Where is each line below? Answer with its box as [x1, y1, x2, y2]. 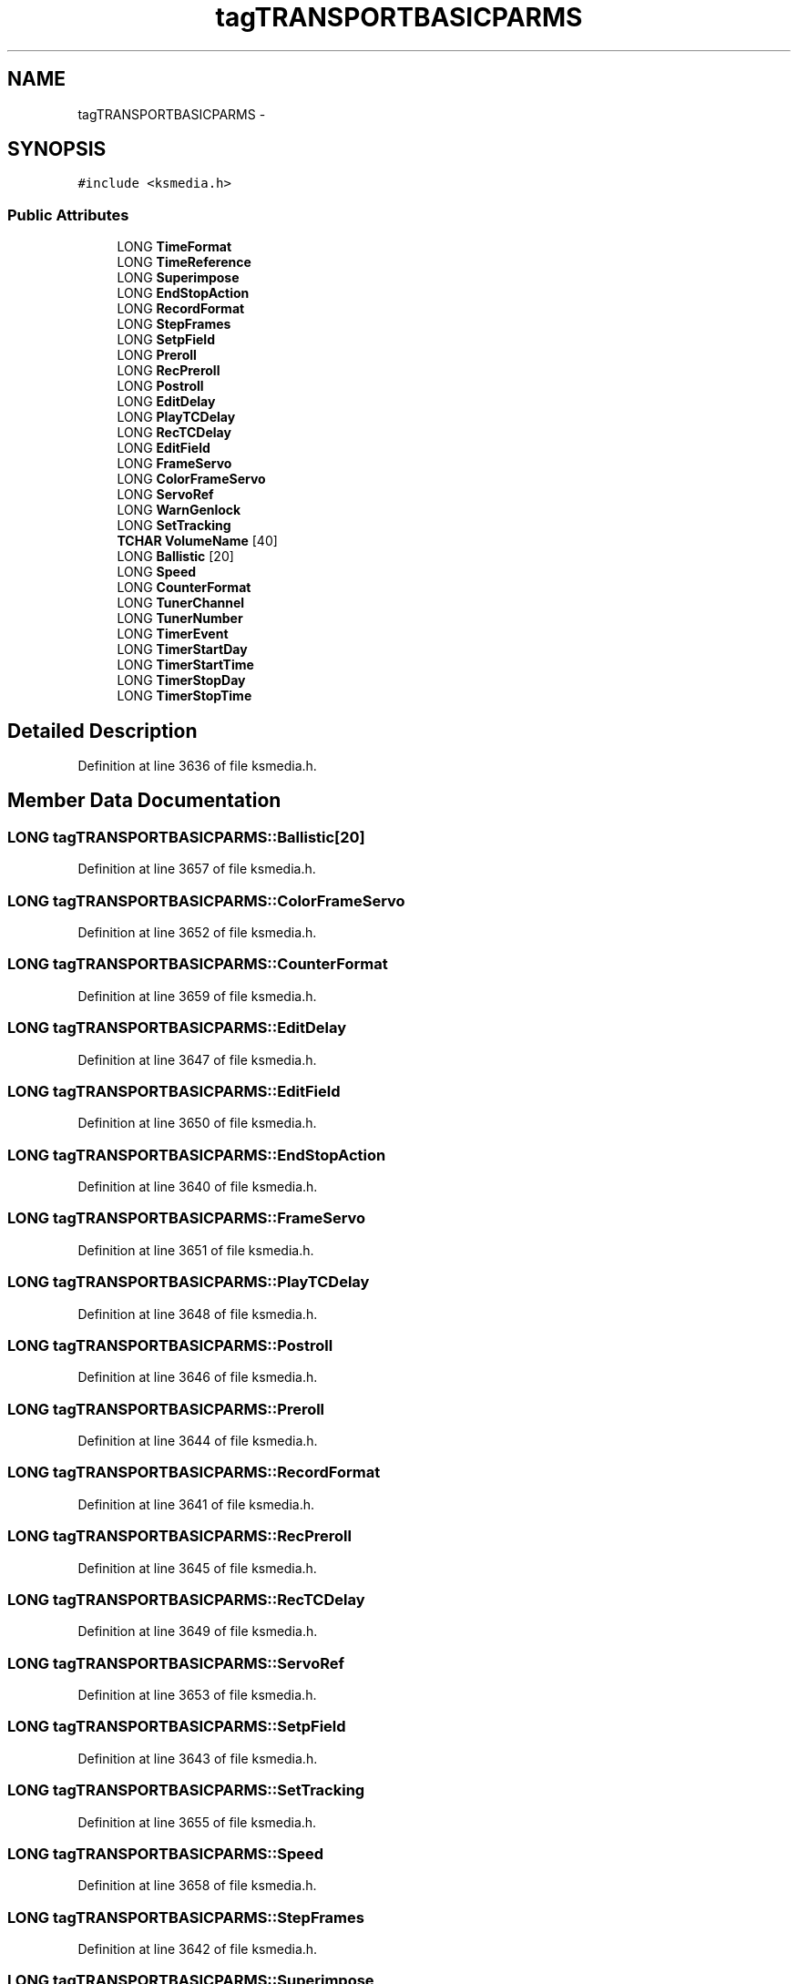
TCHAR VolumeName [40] [117, 533, 278, 549]
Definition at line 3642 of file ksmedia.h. [77, 1941, 318, 1957]
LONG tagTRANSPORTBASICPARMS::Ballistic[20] [7, 827, 365, 846]
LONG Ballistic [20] [117, 548, 234, 565]
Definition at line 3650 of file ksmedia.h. [77, 1115, 317, 1131]
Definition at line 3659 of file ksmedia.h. [77, 987, 317, 1004]
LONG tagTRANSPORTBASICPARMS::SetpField [7, 1717, 346, 1736]
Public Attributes [7, 205, 129, 224]
